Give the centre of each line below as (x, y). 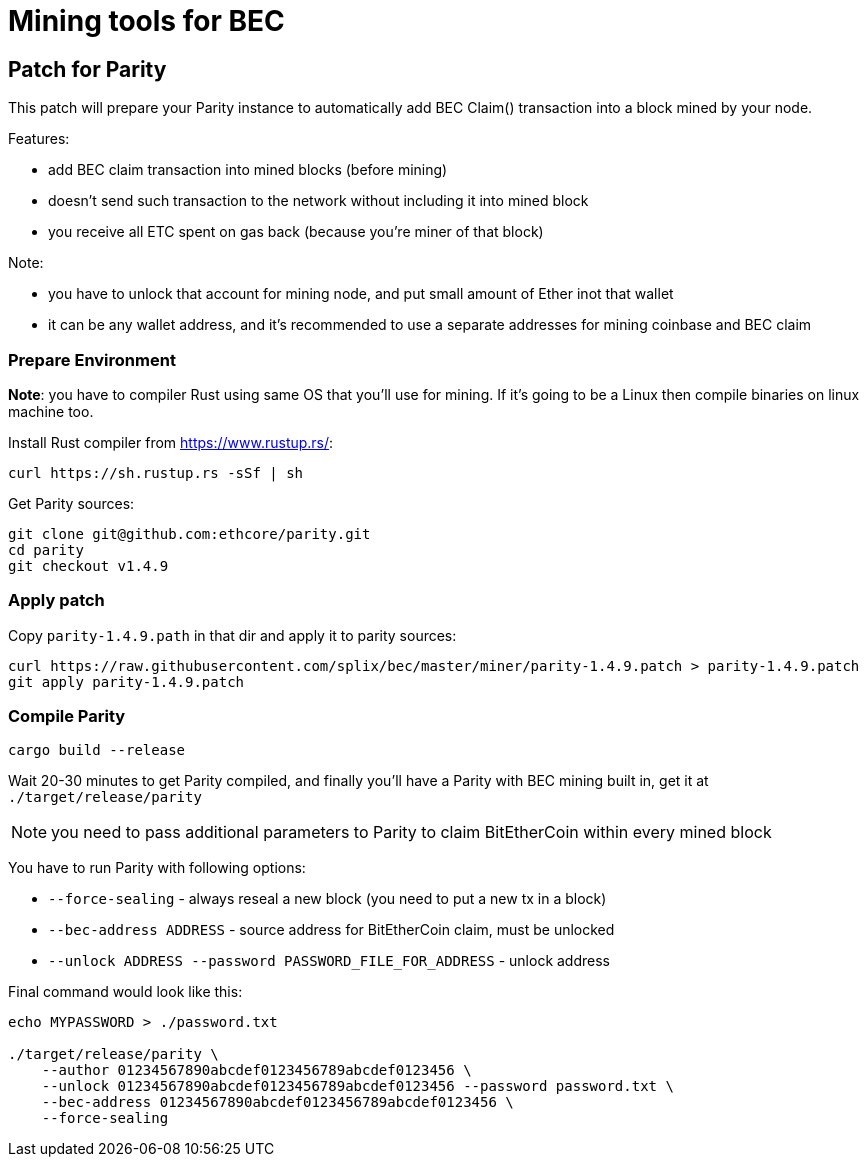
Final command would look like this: (125, 992)
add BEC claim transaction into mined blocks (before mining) (248, 170)
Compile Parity (67, 716)
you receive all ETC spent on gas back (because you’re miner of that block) (296, 232)
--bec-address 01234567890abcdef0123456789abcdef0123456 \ (277, 1102)
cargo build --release (97, 750)
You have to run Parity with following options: (157, 868)
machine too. (51, 411)
